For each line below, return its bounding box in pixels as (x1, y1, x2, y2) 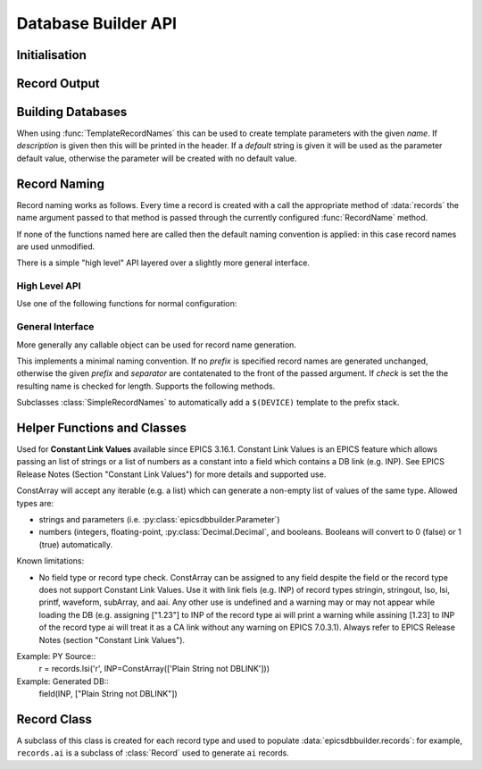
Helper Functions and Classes (16, 421, 187, 435)
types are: (16, 497, 54, 508)
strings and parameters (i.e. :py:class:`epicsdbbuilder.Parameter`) (38, 514, 280, 525)
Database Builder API (16, 13, 178, 33)
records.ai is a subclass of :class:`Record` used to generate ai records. (16, 748, 289, 758)
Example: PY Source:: (16, 650, 96, 661)
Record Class (16, 711, 93, 727)
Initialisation (16, 47, 87, 63)
